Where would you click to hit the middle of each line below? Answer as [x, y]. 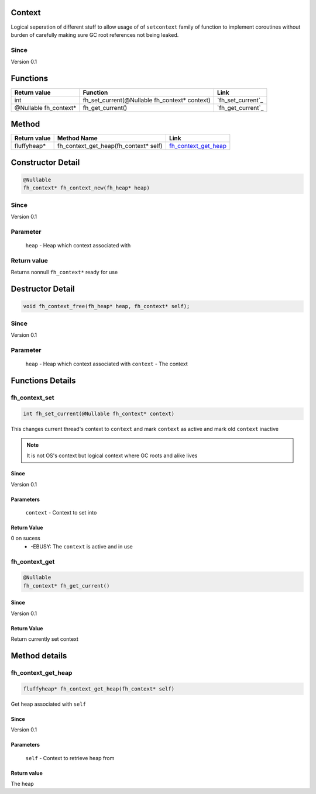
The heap [23, 783]
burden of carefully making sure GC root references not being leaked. [95, 34]
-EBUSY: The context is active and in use [82, 546]
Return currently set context [45, 639]
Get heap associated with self [48, 704]
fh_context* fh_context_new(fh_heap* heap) [87, 188]
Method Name [77, 139]
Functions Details [43, 380]
